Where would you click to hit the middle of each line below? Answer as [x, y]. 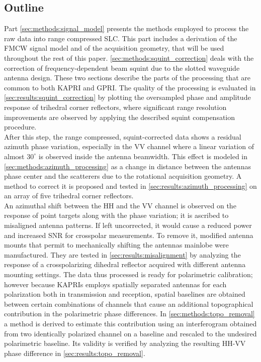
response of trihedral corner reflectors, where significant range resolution [115, 107]
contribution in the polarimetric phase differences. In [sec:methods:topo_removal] [129, 314]
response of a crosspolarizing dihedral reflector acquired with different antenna [125, 264]
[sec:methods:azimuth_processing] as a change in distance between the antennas [127, 166]
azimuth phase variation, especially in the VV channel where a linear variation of [129, 146]
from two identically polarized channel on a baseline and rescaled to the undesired [130, 333]
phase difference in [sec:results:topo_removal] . [75, 353]
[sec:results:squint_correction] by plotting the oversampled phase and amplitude [127, 97]
